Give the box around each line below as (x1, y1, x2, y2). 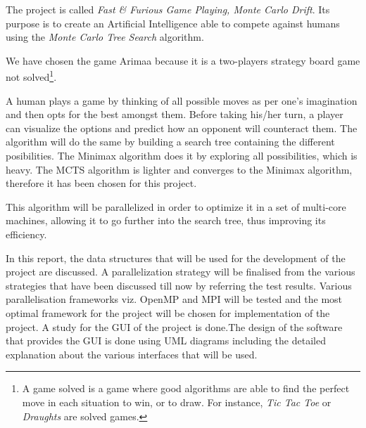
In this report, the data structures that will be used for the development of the (6, 250, 346, 265)
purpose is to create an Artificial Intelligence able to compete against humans (6, 15, 340, 30)
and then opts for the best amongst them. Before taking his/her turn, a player (6, 107, 343, 122)
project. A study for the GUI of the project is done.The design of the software (6, 319, 343, 334)
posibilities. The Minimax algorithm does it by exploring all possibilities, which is (6, 148, 358, 162)
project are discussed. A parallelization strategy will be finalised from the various (6, 264, 355, 279)
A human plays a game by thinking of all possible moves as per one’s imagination (6, 93, 358, 108)
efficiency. (6, 226, 47, 241)
